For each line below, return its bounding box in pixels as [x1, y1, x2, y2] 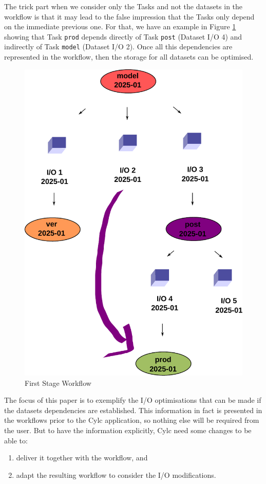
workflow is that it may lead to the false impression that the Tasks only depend [4, 11, 255, 22]
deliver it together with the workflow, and [16, 452, 148, 463]
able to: [4, 435, 28, 445]
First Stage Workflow [25, 377, 91, 388]
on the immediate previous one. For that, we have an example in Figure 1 [4, 21, 236, 32]
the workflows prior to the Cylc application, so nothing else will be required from [4, 415, 259, 425]
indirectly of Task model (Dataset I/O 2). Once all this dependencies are [4, 41, 233, 52]
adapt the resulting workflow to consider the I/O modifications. [16, 469, 216, 480]
